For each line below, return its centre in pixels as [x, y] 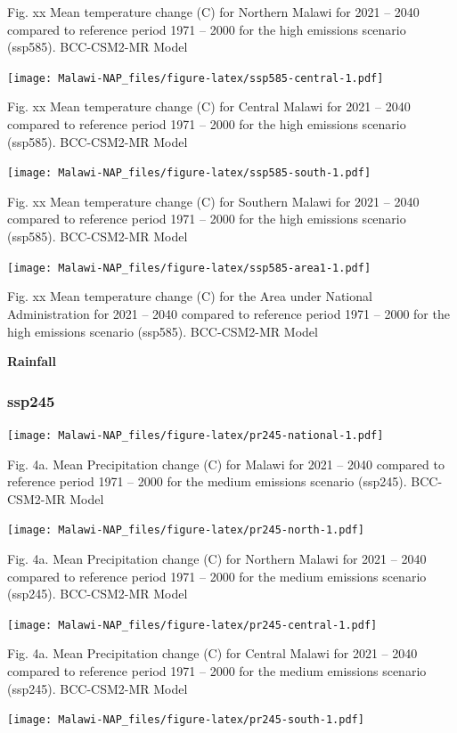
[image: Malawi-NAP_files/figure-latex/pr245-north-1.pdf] [186, 530]
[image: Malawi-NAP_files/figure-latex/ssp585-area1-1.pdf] [189, 268]
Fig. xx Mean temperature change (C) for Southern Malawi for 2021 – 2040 [213, 201]
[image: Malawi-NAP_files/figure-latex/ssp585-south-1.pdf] [189, 173]
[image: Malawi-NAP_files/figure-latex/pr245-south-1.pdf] [186, 720]
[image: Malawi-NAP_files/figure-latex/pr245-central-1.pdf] [192, 625]
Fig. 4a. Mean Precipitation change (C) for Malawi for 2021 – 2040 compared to [226, 464]
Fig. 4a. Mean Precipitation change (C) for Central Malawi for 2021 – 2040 [212, 653]
